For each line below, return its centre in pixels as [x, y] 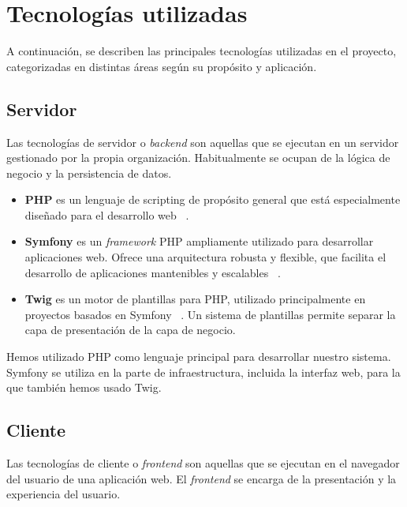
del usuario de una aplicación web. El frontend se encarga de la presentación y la [202, 478]
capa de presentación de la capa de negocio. [130, 330]
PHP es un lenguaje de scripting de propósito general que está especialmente [213, 199]
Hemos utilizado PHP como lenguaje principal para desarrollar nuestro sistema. [199, 357]
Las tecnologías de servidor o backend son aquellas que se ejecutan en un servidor [203, 142]
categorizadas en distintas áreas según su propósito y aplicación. [162, 66]
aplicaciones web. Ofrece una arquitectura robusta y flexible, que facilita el [205, 257]
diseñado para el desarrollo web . [107, 214]
